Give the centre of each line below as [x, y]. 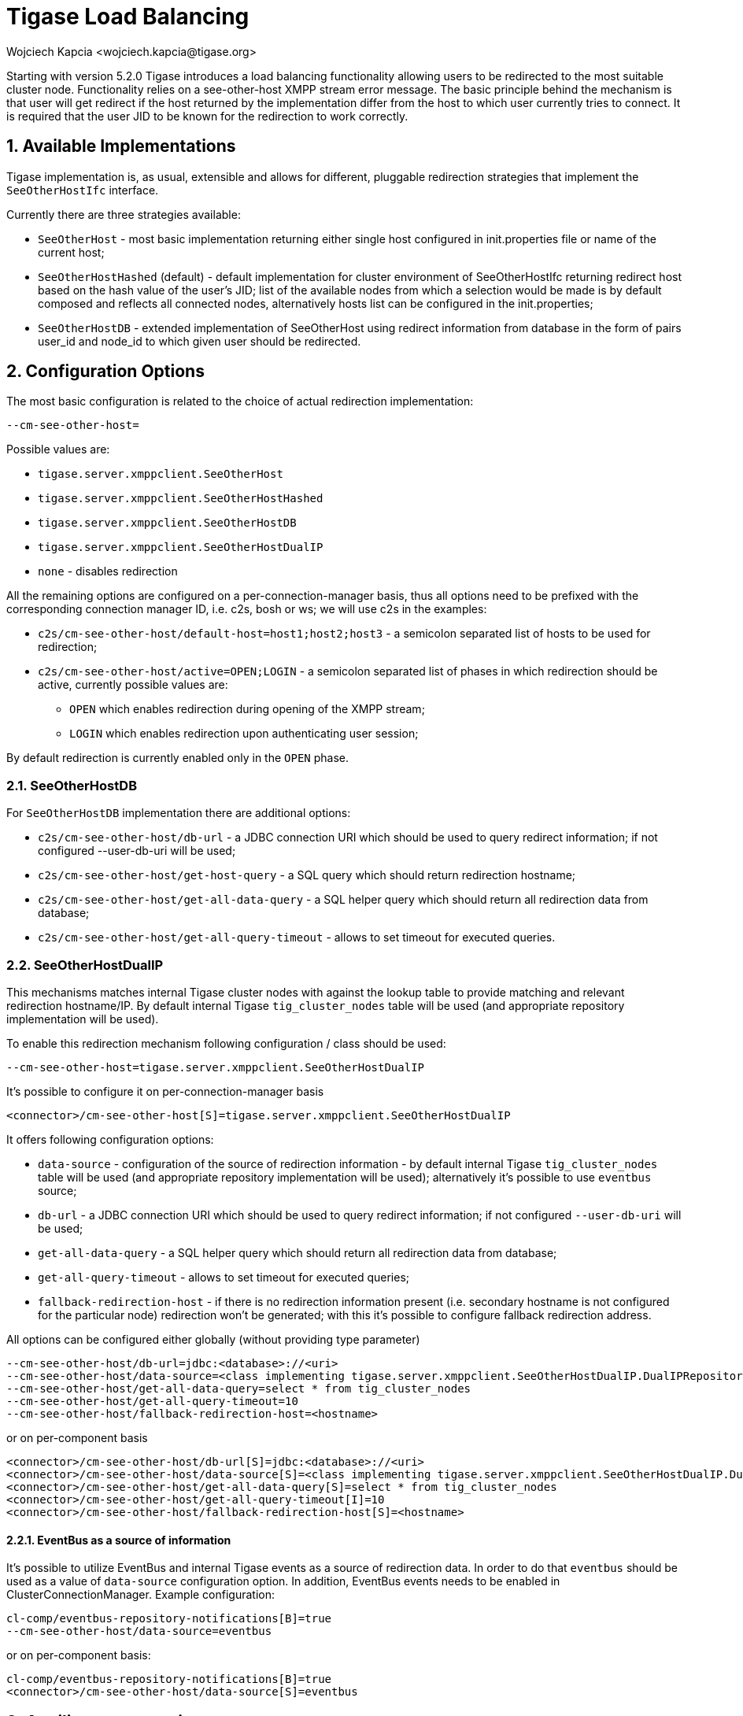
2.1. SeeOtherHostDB [72, 785]
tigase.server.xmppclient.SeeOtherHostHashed [181, 499]
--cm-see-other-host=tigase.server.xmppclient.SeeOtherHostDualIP [216, 1067]
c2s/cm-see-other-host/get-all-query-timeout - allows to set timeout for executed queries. [297, 938]
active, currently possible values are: [133, 685]
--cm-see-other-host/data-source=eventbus [139, 1631]
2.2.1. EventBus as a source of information [119, 1540]
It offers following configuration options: [110, 1139]
